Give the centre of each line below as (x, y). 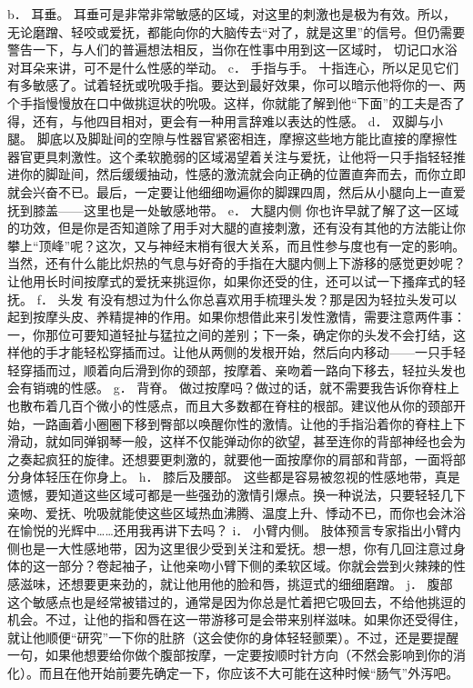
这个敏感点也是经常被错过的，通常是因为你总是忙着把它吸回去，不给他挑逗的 (236, 601)
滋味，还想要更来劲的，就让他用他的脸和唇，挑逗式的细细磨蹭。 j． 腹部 (236, 583)
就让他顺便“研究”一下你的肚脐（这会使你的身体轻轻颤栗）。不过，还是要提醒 (233, 637)
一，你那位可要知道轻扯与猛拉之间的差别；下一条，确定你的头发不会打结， (230, 334)
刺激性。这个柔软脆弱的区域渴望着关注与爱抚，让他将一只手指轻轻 (255, 156)
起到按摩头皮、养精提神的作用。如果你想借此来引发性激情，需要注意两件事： (236, 317)
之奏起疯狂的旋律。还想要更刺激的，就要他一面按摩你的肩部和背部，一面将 (230, 459)
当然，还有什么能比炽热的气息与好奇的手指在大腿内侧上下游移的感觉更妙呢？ (236, 263)
